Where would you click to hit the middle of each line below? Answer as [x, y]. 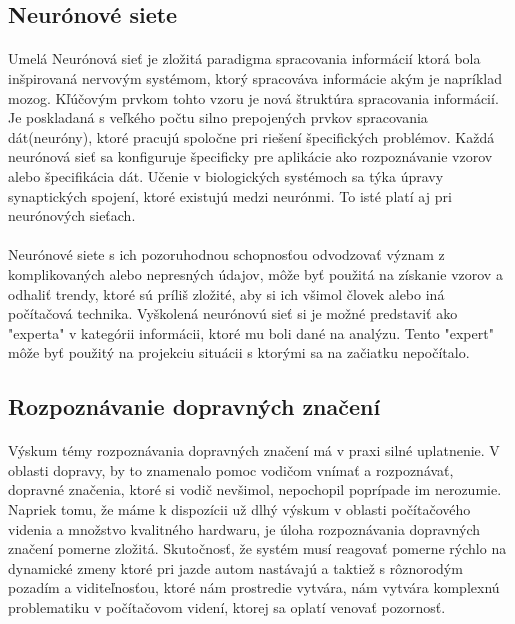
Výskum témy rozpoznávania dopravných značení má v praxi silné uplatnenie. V [254, 450]
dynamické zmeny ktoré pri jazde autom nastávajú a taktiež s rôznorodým [235, 567]
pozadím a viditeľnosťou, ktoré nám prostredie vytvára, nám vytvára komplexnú [254, 587]
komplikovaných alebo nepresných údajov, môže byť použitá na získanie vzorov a [255, 273]
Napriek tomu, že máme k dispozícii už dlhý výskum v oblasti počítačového [239, 509]
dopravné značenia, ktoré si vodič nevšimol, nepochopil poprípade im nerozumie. [255, 489]
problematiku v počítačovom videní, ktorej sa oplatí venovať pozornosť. [227, 607]
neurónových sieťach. [72, 215]
